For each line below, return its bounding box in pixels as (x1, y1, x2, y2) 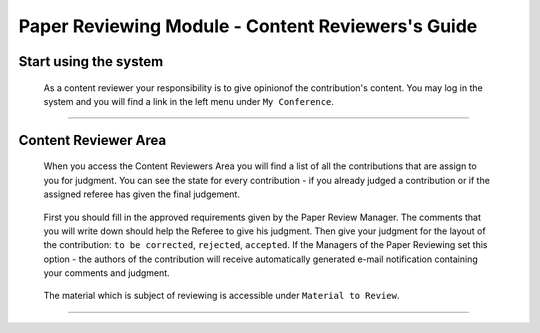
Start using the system (18, 53, 164, 70)
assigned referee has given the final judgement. (43, 188, 240, 200)
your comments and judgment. (43, 267, 170, 279)
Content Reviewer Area (18, 131, 167, 149)
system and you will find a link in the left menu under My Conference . (43, 95, 335, 107)
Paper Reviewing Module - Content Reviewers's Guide (18, 15, 478, 37)
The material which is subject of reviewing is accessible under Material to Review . (43, 290, 400, 302)
